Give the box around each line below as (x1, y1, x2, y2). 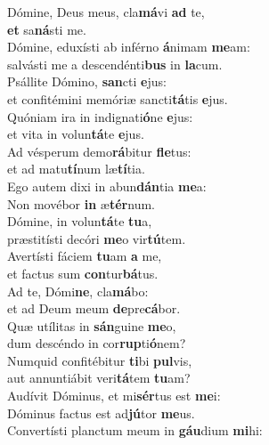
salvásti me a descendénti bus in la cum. (7, 54, 223, 73)
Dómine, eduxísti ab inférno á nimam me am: (7, 37, 250, 56)
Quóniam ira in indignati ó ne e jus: (7, 107, 193, 125)
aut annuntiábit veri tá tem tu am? (7, 368, 191, 387)
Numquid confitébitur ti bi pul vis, (7, 351, 192, 369)
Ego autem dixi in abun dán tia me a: (7, 176, 207, 195)
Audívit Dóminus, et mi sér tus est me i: (7, 386, 221, 405)
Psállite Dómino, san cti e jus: (7, 72, 167, 91)
